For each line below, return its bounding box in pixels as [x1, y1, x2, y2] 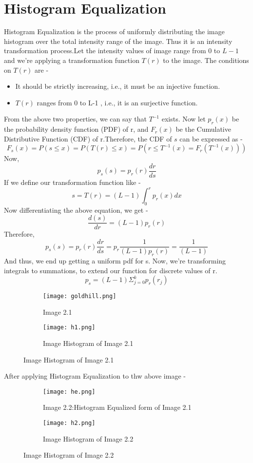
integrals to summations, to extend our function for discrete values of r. [4, 265, 217, 275]
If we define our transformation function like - [4, 177, 141, 187]
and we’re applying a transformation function [4, 55, 139, 65]
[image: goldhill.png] [43, 293, 117, 300]
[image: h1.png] [43, 324, 96, 331]
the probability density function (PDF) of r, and [4, 124, 149, 134]
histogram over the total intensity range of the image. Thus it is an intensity [4, 36, 233, 46]
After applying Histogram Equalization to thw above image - [4, 371, 186, 381]
